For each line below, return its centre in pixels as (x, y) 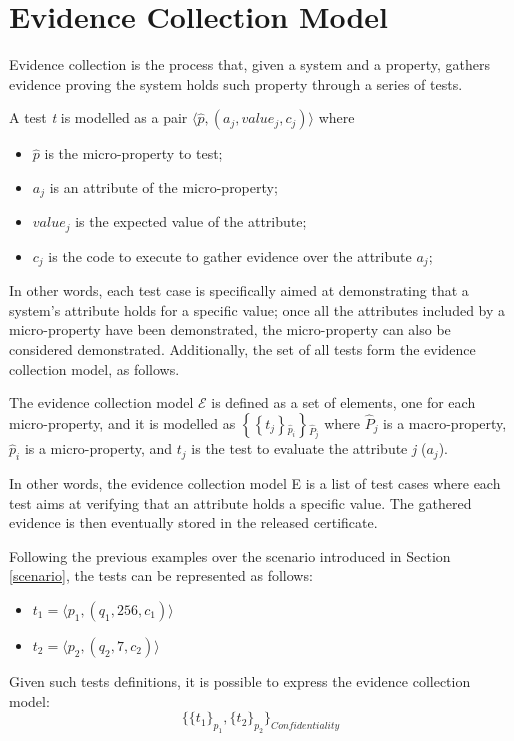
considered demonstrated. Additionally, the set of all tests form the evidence (242, 349)
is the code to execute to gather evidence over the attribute (230, 255)
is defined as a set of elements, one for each (343, 402)
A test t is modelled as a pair (98, 117)
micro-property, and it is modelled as (122, 422)
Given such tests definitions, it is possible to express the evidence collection (240, 680)
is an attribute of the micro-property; (163, 186)
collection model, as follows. (94, 368)
